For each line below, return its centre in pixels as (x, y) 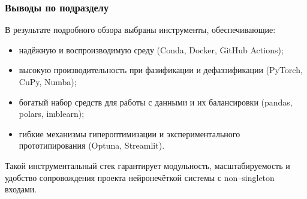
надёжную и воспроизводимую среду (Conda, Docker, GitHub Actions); (151, 49)
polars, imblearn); (52, 114)
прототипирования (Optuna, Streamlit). (92, 145)
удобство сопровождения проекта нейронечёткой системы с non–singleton (140, 177)
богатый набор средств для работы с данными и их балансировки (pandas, (156, 102)
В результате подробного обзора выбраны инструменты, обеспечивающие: (140, 30)
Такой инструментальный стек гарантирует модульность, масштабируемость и (148, 165)
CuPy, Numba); (48, 82)
